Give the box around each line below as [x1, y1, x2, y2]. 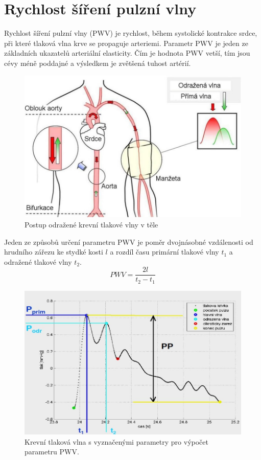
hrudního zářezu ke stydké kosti [4, 246, 103, 257]
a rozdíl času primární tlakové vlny [110, 246, 219, 257]
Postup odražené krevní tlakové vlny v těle [25, 219, 158, 230]
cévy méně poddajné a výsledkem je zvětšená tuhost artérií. [4, 57, 191, 68]
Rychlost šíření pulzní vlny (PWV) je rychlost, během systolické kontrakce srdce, [4, 28, 257, 38]
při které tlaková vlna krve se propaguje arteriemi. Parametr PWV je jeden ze [4, 37, 248, 48]
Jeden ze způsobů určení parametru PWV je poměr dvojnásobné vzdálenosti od [4, 236, 253, 247]
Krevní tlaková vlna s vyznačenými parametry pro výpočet [25, 436, 208, 447]
